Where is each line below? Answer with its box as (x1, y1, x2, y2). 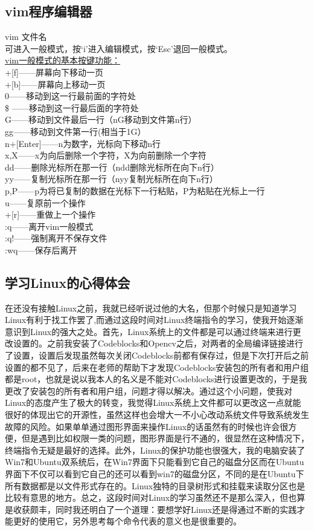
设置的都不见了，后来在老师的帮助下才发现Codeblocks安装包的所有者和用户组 (5, 360, 309, 373)
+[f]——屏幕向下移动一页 (5, 65, 103, 78)
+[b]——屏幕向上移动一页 (5, 77, 106, 90)
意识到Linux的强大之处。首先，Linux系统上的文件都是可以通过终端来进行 (5, 325, 293, 337)
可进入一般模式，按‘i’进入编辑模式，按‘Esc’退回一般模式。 (5, 42, 232, 54)
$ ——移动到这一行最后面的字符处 (5, 101, 139, 114)
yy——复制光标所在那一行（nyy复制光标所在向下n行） (5, 172, 218, 185)
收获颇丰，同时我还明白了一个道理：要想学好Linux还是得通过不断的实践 (13, 503, 297, 515)
